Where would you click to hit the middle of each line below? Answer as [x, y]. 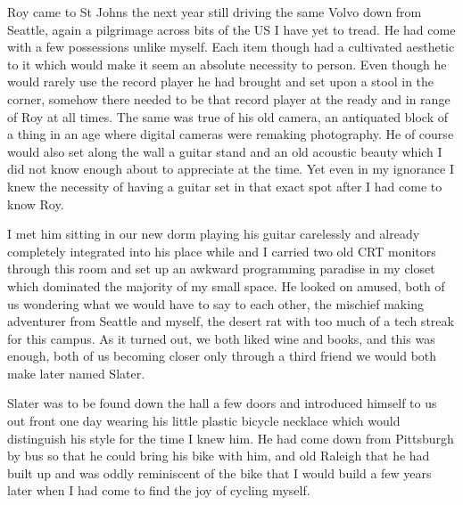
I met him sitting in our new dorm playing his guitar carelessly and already [214, 234]
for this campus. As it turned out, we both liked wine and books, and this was [221, 338]
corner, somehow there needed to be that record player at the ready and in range [229, 98]
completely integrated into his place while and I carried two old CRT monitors [222, 251]
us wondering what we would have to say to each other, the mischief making [215, 303]
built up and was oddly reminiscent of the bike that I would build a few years [219, 472]
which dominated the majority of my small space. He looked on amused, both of [226, 285]
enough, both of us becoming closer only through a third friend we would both [222, 356]
